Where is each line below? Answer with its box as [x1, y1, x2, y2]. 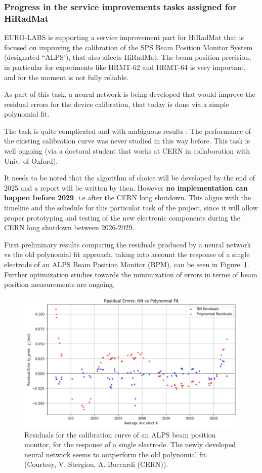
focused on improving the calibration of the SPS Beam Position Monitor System [4, 42, 253, 52]
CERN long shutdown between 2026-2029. [4, 222, 135, 233]
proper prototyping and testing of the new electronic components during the [4, 212, 241, 223]
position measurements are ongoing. [4, 279, 115, 289]
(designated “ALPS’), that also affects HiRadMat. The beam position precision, [4, 52, 251, 62]
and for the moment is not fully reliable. [4, 71, 128, 82]
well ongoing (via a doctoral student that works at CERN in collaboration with [4, 145, 250, 156]
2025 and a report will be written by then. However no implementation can [4, 182, 248, 193]
